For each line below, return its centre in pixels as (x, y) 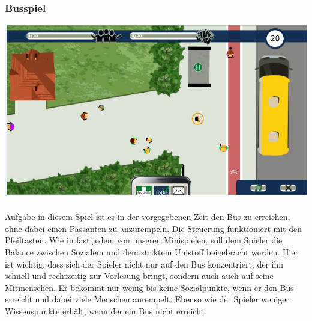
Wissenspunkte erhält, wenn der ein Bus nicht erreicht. (106, 311)
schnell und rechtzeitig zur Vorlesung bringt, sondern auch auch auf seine (139, 276)
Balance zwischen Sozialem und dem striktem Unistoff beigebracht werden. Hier (151, 252)
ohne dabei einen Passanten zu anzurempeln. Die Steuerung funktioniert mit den (153, 228)
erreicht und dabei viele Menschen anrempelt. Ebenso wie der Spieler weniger (147, 299)
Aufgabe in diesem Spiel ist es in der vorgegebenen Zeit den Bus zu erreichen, (148, 217)
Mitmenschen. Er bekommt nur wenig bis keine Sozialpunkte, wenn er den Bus (149, 287)
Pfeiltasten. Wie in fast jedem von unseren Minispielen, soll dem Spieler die (144, 240)
